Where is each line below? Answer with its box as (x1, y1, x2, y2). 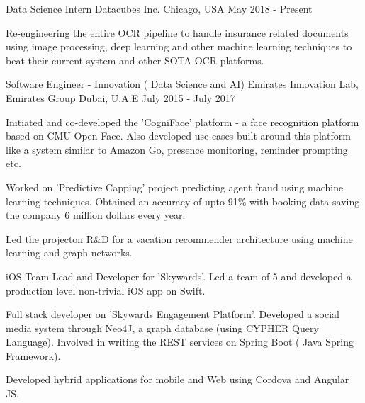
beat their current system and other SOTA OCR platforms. (6, 52, 264, 67)
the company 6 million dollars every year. (6, 208, 186, 222)
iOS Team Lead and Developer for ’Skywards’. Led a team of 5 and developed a (6, 268, 352, 283)
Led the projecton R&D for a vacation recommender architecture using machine (6, 231, 353, 246)
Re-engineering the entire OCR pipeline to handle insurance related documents (6, 25, 349, 40)
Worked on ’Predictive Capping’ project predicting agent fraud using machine (6, 179, 344, 194)
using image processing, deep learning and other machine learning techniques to (6, 39, 352, 54)
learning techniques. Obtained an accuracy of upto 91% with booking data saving (6, 193, 360, 208)
